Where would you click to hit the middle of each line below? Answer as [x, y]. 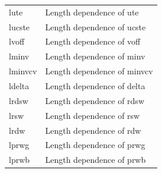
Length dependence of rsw [93, 115]
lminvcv [23, 71]
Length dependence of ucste [95, 26]
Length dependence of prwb [95, 160]
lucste [20, 26]
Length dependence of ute [92, 12]
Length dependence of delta [95, 85]
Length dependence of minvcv [99, 71]
